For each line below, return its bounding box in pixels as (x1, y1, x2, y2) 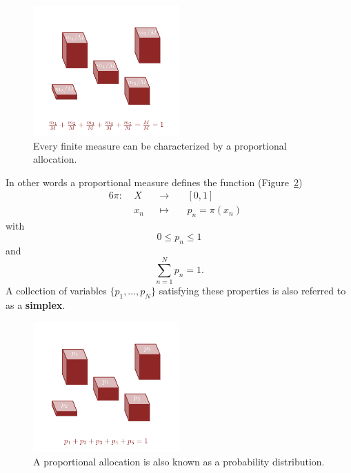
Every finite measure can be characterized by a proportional (33, 138, 287, 152)
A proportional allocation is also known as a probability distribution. (33, 454, 325, 469)
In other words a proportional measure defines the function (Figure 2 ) (6, 174, 303, 189)
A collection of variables (6, 283, 107, 298)
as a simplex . (6, 298, 66, 312)
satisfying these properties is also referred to (159, 283, 346, 298)
